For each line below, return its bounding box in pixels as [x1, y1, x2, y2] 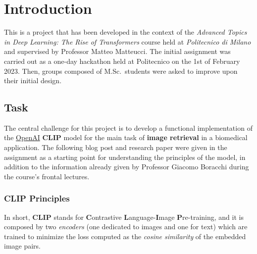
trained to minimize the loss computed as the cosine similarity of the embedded [4, 231, 246, 241]
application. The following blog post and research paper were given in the [4, 142, 227, 152]
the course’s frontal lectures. [4, 171, 90, 181]
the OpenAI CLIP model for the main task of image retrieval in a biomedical [4, 132, 248, 143]
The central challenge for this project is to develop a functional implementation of [4, 122, 253, 133]
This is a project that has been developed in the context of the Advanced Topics [4, 27, 247, 37]
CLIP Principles [4, 192, 70, 204]
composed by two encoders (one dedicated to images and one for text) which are [4, 221, 248, 232]
